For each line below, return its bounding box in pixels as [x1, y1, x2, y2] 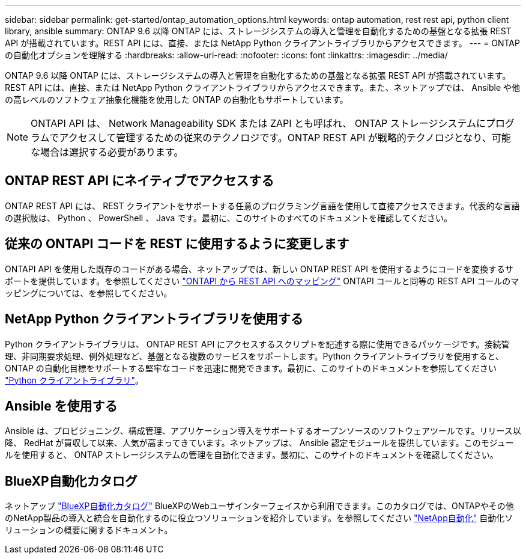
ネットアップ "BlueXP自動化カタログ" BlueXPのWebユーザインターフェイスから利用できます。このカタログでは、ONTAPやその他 [5, 501, 514, 512]
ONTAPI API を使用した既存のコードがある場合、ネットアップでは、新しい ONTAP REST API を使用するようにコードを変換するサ [5, 263, 513, 274]
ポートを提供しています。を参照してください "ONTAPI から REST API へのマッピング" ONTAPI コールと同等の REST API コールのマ [5, 275, 519, 286]
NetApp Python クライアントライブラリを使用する [5, 311, 303, 327]
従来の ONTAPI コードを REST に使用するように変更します [5, 236, 349, 252]
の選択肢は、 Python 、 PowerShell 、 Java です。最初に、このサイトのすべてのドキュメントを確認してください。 [5, 212, 453, 223]
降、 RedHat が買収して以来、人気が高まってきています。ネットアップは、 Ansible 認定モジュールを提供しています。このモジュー [5, 438, 514, 448]
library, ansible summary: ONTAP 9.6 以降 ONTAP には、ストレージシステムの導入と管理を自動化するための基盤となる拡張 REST [5, 26, 512, 36]
